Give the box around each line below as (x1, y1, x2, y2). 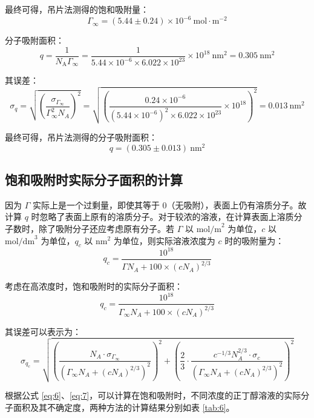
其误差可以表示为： (5, 325, 81, 337)
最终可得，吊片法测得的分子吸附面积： (5, 130, 157, 143)
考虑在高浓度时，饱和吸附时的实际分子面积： (5, 280, 183, 293)
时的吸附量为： (224, 234, 284, 247)
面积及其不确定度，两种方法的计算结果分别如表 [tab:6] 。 (13, 401, 235, 414)
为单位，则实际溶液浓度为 (113, 234, 215, 247)
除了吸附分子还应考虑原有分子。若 (38, 222, 174, 234)
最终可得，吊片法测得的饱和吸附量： (5, 3, 149, 15)
